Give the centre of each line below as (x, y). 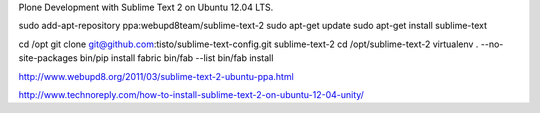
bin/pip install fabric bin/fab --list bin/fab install (177, 58)
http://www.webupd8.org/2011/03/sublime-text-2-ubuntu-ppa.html (156, 76)
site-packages (48, 58)
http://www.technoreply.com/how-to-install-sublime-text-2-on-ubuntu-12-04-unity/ (191, 94)
